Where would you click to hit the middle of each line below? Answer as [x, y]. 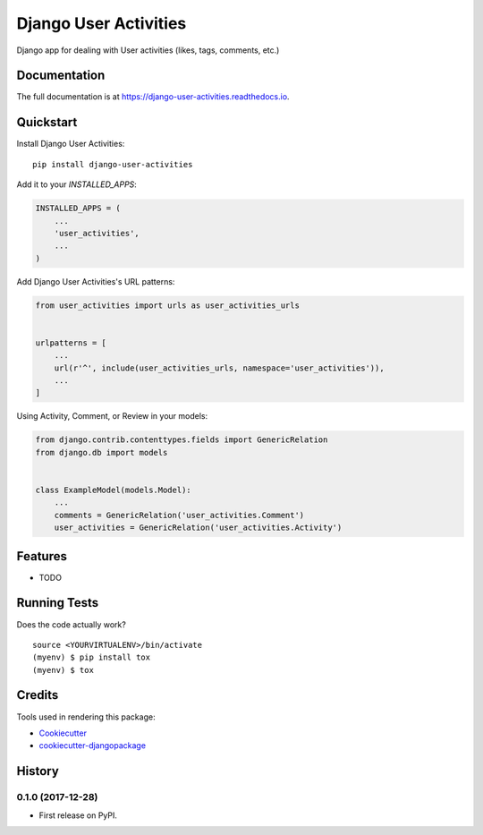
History [38, 771]
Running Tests [57, 603]
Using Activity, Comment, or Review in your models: [112, 416]
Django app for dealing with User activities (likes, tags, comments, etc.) [148, 50]
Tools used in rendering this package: [86, 717]
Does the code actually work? [72, 624]
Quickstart [47, 122]
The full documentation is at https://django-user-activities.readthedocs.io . [153, 97]
